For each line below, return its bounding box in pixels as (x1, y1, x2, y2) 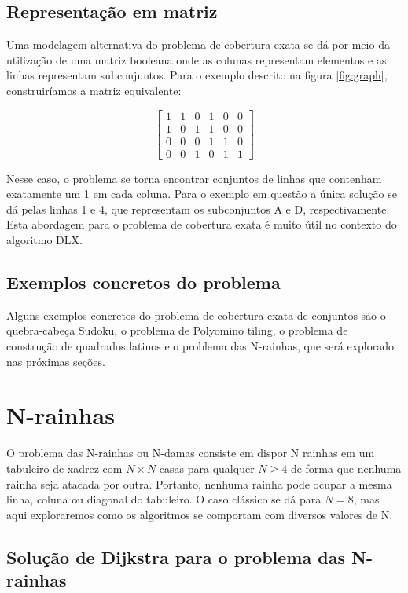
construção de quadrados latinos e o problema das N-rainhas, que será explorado (6, 338, 395, 354)
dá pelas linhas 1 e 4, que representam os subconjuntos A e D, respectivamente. (6, 200, 390, 217)
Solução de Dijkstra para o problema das (6, 544, 345, 569)
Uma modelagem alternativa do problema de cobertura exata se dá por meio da (6, 36, 390, 53)
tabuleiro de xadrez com (6, 459, 123, 476)
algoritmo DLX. (6, 232, 83, 248)
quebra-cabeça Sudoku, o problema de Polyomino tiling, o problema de (6, 322, 348, 339)
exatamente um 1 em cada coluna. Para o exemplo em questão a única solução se (6, 185, 397, 202)
